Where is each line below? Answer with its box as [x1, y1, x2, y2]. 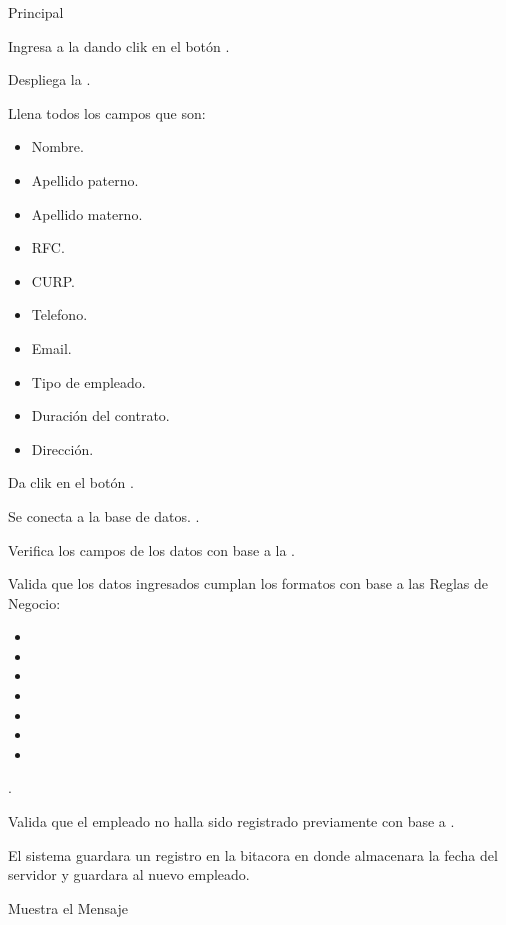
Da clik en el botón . [8, 472, 134, 493]
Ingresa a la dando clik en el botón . [8, 35, 230, 56]
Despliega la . [8, 69, 91, 90]
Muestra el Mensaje [8, 897, 128, 918]
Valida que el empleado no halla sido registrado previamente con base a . [8, 811, 455, 832]
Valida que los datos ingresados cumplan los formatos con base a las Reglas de [8, 573, 489, 594]
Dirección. [31, 438, 94, 459]
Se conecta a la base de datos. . [8, 505, 200, 526]
